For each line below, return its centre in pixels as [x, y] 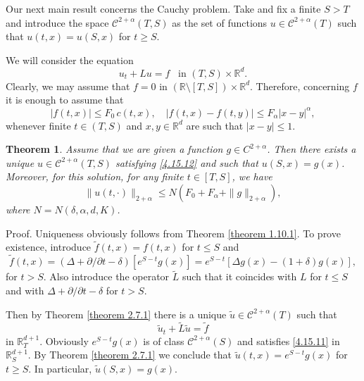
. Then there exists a [312, 149]
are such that [215, 125]
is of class [164, 341]
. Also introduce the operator [106, 276]
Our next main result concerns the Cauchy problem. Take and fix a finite [163, 8]
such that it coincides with [239, 276]
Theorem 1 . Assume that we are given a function [114, 149]
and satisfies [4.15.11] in [289, 341]
